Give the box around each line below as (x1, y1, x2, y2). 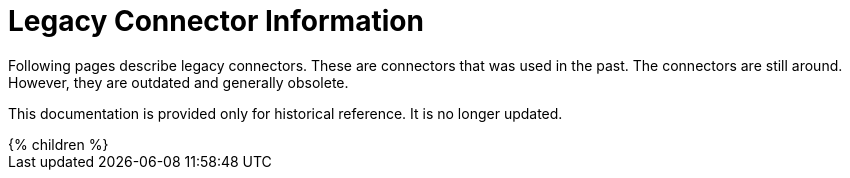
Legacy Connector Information (8, 4, 424, 38)
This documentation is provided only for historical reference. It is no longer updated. (8, 104, 563, 122)
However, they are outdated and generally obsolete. (8, 73, 349, 91)
